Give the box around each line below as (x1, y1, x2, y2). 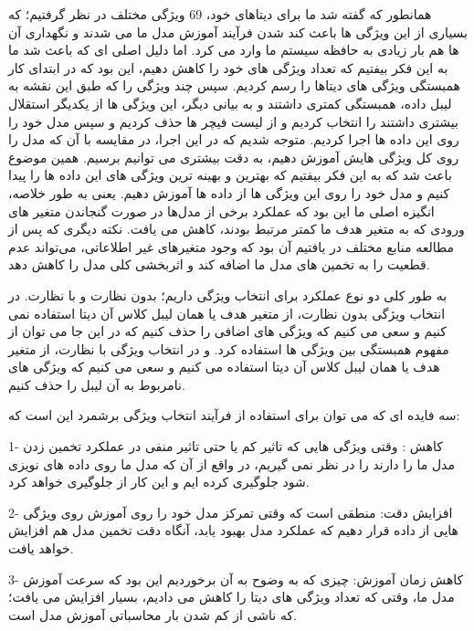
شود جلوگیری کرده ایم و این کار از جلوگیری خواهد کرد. (8, 472, 310, 491)
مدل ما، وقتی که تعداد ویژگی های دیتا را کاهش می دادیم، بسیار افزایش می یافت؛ (8, 587, 455, 606)
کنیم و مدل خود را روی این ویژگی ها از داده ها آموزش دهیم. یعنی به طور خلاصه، (8, 183, 450, 202)
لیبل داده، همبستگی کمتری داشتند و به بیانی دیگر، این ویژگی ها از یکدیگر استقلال (8, 93, 452, 112)
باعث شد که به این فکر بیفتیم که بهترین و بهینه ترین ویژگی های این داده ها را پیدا (8, 165, 452, 184)
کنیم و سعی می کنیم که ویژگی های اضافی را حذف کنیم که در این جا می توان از (8, 321, 448, 341)
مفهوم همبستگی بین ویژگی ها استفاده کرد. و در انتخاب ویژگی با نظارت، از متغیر (8, 339, 449, 358)
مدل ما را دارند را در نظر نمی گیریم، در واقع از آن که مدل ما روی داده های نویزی (8, 454, 455, 473)
